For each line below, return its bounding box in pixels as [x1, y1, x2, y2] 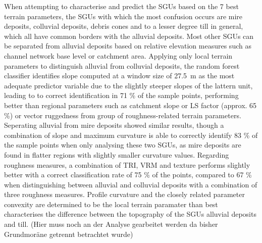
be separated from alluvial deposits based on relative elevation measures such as [4, 40, 251, 51]
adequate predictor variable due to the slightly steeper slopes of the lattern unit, [4, 80, 253, 90]
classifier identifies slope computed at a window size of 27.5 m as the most [4, 70, 235, 81]
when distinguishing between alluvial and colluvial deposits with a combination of [4, 179, 257, 189]
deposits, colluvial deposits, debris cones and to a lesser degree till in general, [4, 21, 243, 31]
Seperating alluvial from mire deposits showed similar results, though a [4, 120, 224, 130]
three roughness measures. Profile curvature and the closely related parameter [4, 189, 245, 200]
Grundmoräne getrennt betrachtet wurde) [4, 228, 133, 239]
